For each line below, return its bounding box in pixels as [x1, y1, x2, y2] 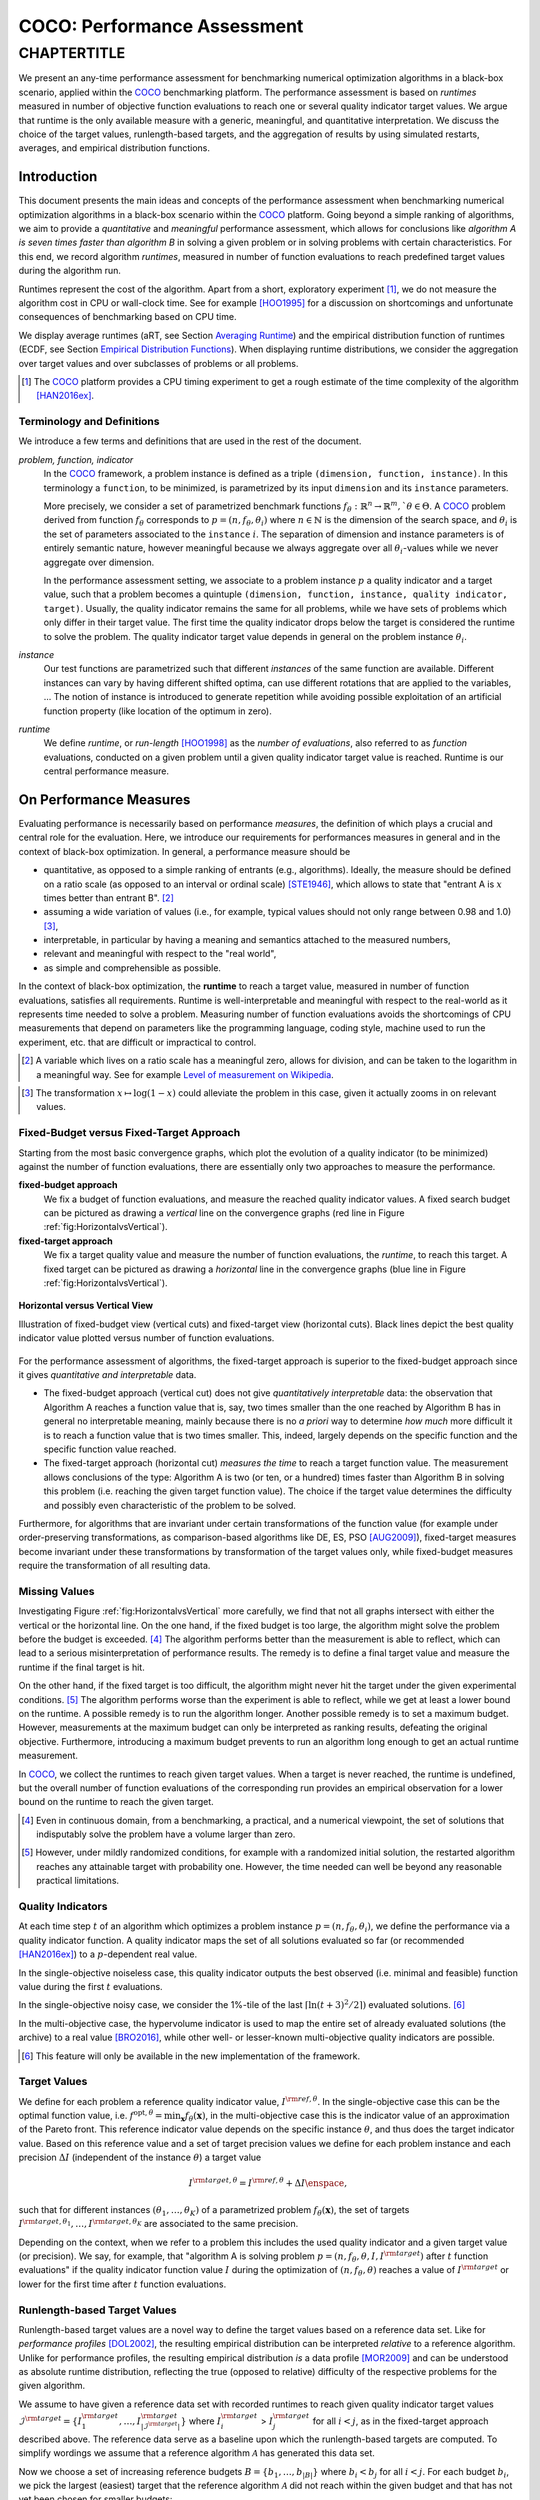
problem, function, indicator [18, 453, 134, 465]
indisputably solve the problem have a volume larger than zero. [36, 1828, 296, 1840]
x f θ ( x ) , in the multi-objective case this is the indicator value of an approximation [180, 2110, 510, 2124]
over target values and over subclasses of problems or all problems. [18, 357, 299, 369]
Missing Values [18, 1584, 95, 1598]
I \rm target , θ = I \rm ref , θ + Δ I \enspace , [188, 2176, 348, 2189]
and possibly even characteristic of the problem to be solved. [43, 1499, 297, 1511]
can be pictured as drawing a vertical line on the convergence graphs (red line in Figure [43, 1207, 405, 1219]
